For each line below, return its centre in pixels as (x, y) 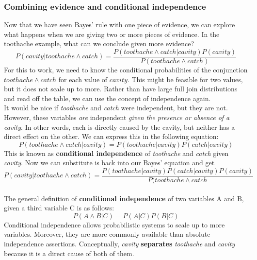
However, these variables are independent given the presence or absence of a (117, 117)
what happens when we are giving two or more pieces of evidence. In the (112, 34)
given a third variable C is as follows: (59, 208)
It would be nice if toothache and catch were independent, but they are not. (116, 108)
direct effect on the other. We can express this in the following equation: (111, 136)
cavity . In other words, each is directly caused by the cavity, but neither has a (120, 127)
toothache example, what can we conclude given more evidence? (99, 43)
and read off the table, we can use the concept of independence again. (107, 98)
